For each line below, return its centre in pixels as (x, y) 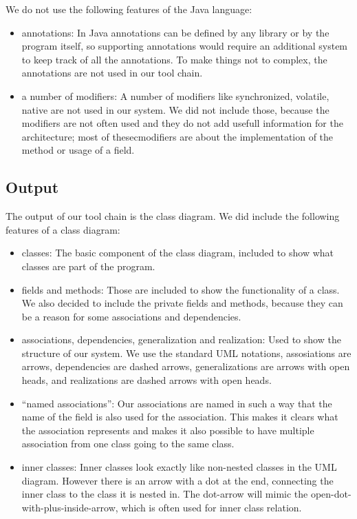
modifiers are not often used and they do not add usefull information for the (182, 123)
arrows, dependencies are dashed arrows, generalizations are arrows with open (186, 366)
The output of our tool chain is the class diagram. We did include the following (173, 216)
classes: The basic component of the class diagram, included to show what (177, 253)
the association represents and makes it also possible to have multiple (168, 430)
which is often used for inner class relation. (212, 507)
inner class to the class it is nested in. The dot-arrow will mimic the (165, 494)
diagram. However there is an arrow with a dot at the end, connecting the (177, 480)
